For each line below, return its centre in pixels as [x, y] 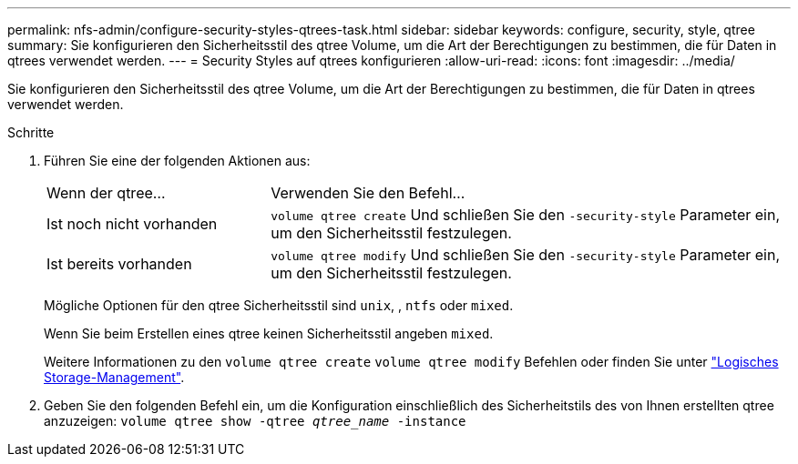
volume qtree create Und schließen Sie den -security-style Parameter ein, [526, 215]
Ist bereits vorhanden [119, 264]
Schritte [31, 132]
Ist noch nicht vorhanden [132, 224]
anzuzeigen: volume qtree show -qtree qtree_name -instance [255, 421]
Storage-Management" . [114, 377]
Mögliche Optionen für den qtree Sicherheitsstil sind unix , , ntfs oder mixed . [279, 305]
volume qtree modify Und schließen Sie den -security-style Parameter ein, [526, 255]
